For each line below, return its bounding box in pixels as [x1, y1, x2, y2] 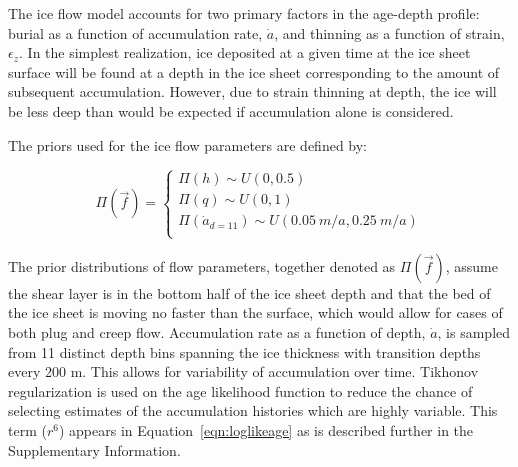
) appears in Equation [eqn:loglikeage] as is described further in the [58, 419, 474, 440]
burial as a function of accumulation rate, [8, 22, 263, 43]
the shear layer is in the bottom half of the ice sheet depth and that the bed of [8, 282, 491, 303]
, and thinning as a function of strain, [274, 22, 505, 43]
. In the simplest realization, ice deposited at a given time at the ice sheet [19, 42, 471, 63]
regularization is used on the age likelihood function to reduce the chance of [8, 380, 473, 401]
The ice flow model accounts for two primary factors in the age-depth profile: [8, 3, 480, 23]
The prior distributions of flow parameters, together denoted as [8, 255, 396, 276]
